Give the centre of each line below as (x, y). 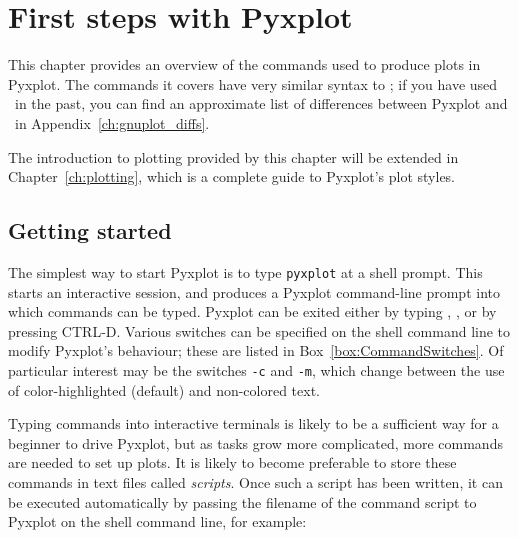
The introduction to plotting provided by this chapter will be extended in (233, 156)
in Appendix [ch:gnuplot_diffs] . (112, 122)
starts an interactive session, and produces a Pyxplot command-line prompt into (254, 291)
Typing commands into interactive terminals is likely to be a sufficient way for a (253, 423)
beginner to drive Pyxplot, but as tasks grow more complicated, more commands (255, 442)
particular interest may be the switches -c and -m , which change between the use (256, 369)
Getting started (90, 230)
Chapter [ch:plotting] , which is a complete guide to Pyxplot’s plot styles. (232, 176)
